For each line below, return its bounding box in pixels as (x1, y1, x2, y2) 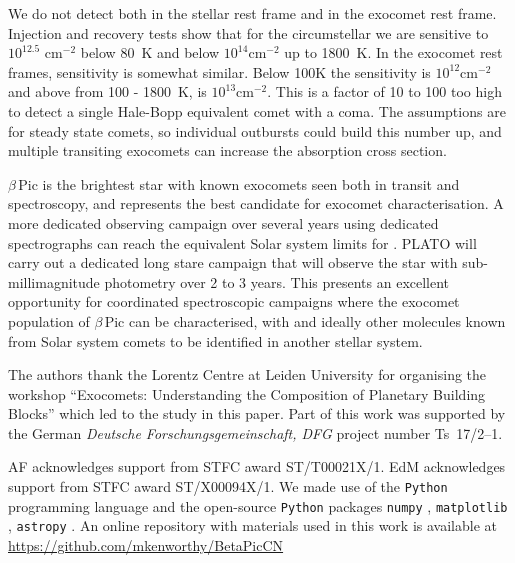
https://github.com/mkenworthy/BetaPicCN (8, 535, 284, 556)
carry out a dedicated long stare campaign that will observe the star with (8, 252, 458, 273)
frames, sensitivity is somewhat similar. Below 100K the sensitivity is (8, 61, 431, 82)
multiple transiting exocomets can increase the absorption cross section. (8, 140, 447, 161)
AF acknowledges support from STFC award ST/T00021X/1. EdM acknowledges (8, 456, 506, 477)
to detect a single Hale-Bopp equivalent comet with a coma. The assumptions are (8, 100, 506, 121)
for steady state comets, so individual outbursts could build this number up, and (8, 120, 502, 141)
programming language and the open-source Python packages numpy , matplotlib (8, 495, 508, 516)
